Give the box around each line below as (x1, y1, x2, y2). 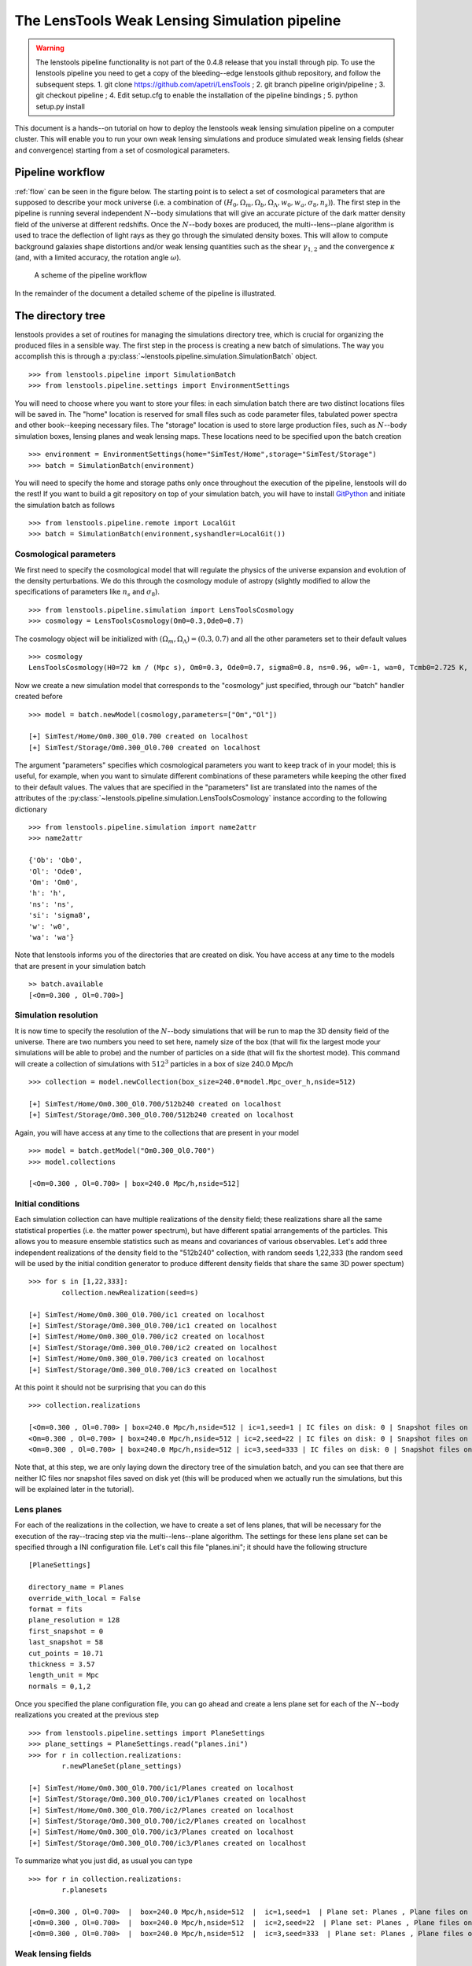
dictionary (14, 804, 47, 814)
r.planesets (61, 1885, 108, 1894)
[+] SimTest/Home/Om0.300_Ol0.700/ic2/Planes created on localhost (28, 1806, 294, 1814)
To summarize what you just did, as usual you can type (14, 1856, 193, 1865)
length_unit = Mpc (28, 1671, 100, 1680)
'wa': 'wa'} (28, 933, 75, 941)
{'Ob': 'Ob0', (28, 856, 83, 865)
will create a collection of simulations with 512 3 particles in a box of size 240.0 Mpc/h (14, 1058, 293, 1069)
